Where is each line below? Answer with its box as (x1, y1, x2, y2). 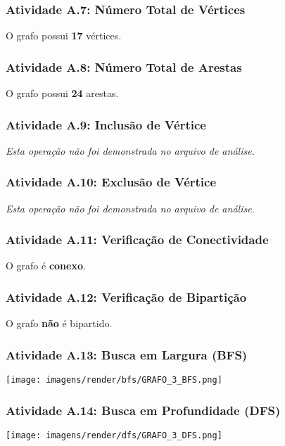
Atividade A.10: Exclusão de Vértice (6, 173, 217, 191)
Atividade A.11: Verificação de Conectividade (6, 231, 269, 248)
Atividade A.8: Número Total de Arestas (6, 58, 242, 75)
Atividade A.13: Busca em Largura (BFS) (6, 345, 248, 363)
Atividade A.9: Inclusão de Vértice (6, 115, 206, 133)
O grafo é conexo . (6, 258, 86, 273)
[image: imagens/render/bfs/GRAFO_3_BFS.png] (6, 375, 222, 386)
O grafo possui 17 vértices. (6, 28, 122, 43)
